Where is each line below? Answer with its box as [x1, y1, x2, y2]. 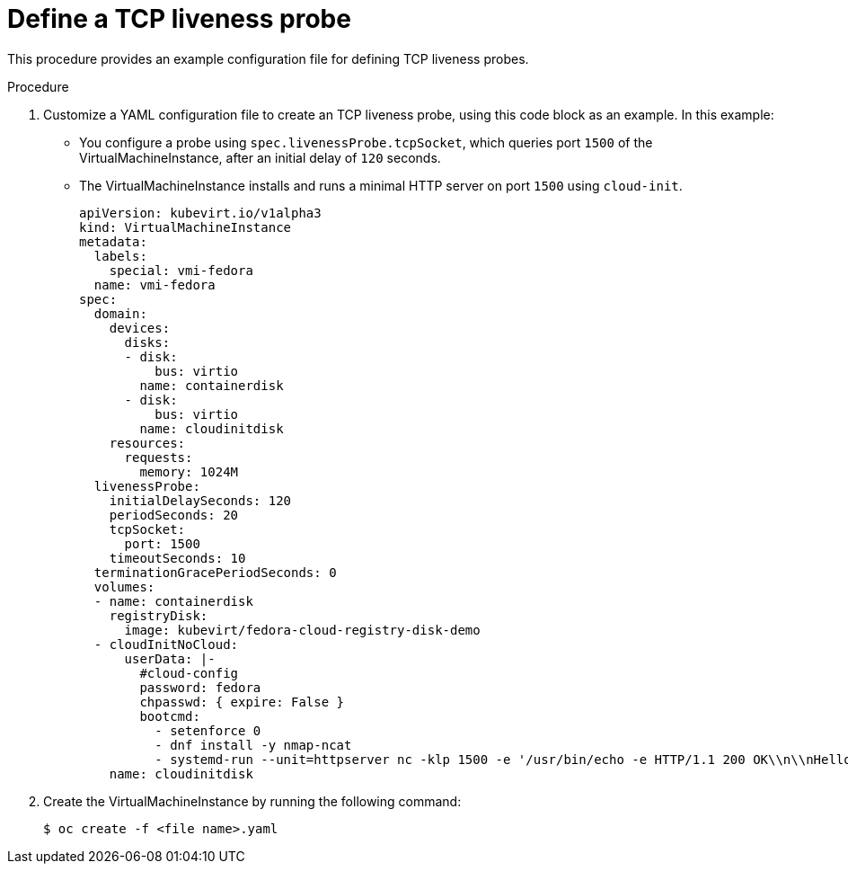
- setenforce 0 [155, 723, 261, 738]
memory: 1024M [139, 464, 239, 479]
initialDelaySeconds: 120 [109, 493, 292, 508]
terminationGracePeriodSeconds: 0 [93, 564, 337, 580]
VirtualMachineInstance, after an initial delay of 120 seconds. [79, 149, 441, 165]
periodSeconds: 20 [109, 507, 239, 522]
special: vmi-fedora [109, 262, 253, 278]
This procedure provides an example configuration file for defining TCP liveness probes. [7, 50, 529, 67]
